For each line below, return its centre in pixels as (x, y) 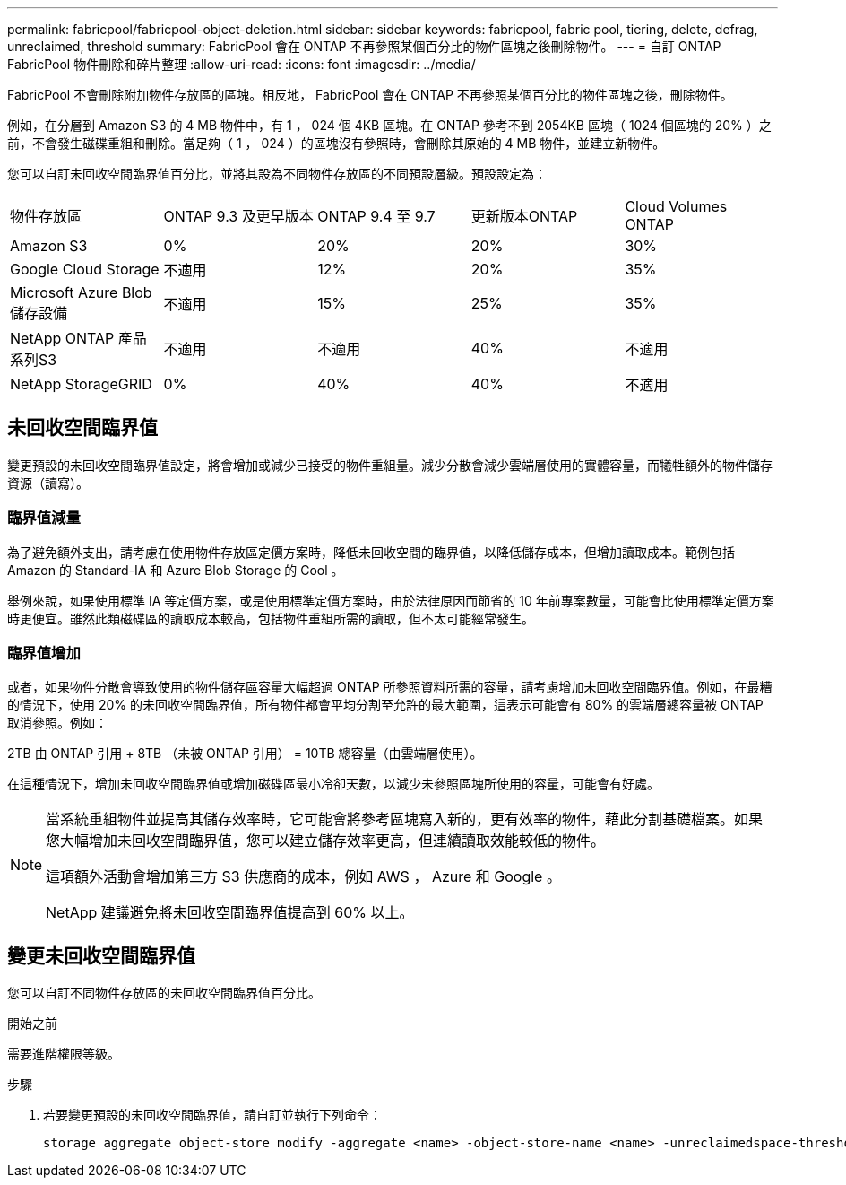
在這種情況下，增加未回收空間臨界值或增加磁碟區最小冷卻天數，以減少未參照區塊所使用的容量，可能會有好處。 (333, 784)
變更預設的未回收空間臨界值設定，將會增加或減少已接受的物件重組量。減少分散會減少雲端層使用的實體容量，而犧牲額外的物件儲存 (390, 465)
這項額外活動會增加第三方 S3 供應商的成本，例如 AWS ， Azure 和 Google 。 (303, 877)
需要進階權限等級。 (64, 1054)
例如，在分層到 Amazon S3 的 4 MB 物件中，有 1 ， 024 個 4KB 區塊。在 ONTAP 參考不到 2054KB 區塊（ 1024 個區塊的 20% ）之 (389, 125)
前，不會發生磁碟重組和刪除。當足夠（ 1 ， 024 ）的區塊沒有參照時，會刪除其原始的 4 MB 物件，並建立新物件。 (337, 143)
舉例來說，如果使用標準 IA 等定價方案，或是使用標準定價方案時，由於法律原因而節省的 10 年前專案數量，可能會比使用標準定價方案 (391, 600)
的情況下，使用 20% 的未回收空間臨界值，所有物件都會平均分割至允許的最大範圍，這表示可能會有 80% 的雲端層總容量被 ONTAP (385, 705)
